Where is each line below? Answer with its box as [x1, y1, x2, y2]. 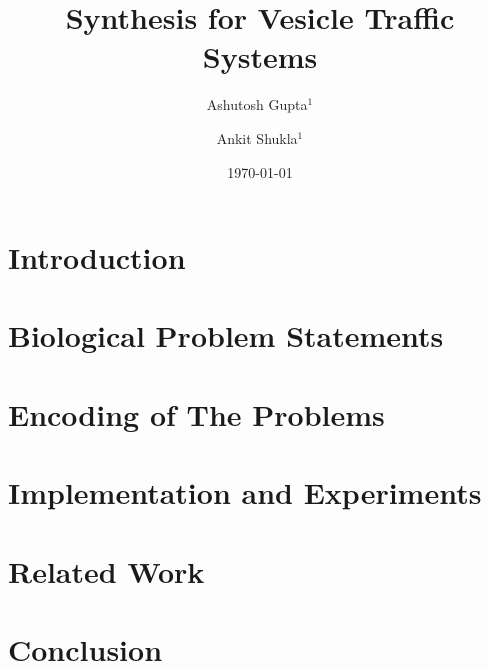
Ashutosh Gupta [206, 94, 308, 115]
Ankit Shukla [216, 127, 298, 148]
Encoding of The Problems [8, 393, 385, 434]
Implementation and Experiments [8, 472, 482, 513]
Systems [202, 36, 318, 77]
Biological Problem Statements [8, 315, 444, 356]
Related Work [8, 550, 205, 591]
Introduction [8, 237, 186, 278]
